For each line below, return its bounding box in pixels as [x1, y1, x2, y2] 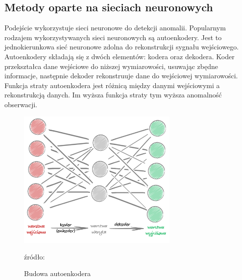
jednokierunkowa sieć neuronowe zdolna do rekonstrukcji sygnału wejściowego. [4, 42, 239, 52]
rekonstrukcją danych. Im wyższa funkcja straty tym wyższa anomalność [4, 90, 222, 100]
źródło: [24, 252, 45, 261]
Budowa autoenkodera [24, 268, 91, 278]
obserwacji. [4, 99, 38, 109]
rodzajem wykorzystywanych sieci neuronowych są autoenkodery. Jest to [4, 32, 222, 42]
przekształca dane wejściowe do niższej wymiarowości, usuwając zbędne [4, 61, 218, 71]
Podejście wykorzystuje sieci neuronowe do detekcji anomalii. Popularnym [4, 23, 226, 33]
